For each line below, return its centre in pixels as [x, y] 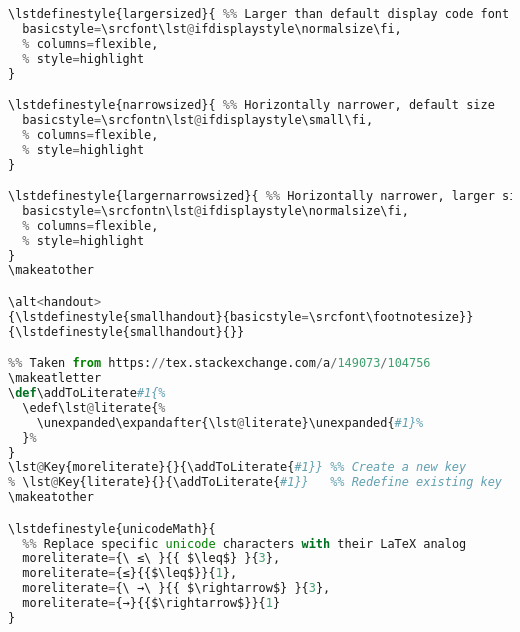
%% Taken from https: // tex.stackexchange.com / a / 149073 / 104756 [219, 363]
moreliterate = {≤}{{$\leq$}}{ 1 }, [130, 573]
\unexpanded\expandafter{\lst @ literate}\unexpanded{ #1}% [230, 422]
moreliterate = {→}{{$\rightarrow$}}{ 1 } [151, 603]
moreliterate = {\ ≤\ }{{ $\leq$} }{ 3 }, [151, 558]
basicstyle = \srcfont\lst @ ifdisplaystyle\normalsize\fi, [212, 28]
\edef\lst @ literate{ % [94, 407]
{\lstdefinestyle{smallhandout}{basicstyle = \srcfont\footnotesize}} [241, 316]
